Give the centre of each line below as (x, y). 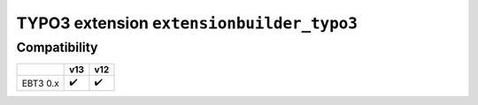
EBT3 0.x (40, 83)
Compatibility (57, 48)
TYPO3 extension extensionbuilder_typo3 (187, 23)
